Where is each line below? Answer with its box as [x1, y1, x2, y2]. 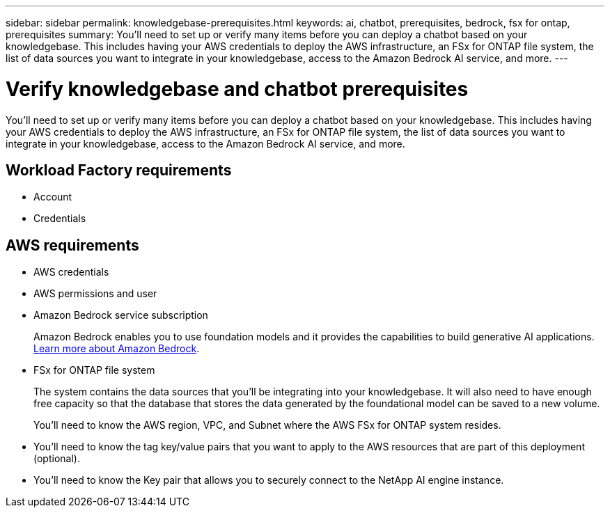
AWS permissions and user [33, 287, 157, 300]
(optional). [33, 452, 80, 465]
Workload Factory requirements [6, 161, 232, 179]
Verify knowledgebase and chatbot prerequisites [6, 77, 469, 101]
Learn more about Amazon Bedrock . [33, 342, 200, 355]
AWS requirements [6, 236, 139, 254]
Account [33, 191, 72, 203]
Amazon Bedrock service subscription [33, 309, 208, 322]
